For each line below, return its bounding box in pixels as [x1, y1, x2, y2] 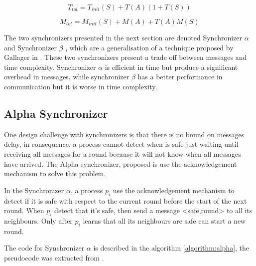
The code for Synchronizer [4, 243, 85, 253]
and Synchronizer [4, 42, 57, 52]
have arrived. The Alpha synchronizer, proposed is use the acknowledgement [4, 158, 237, 169]
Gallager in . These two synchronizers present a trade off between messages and [4, 52, 247, 62]
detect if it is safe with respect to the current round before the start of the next [4, 195, 247, 206]
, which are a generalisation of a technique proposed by [65, 42, 234, 52]
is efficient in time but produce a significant [105, 61, 238, 72]
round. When [4, 205, 44, 216]
